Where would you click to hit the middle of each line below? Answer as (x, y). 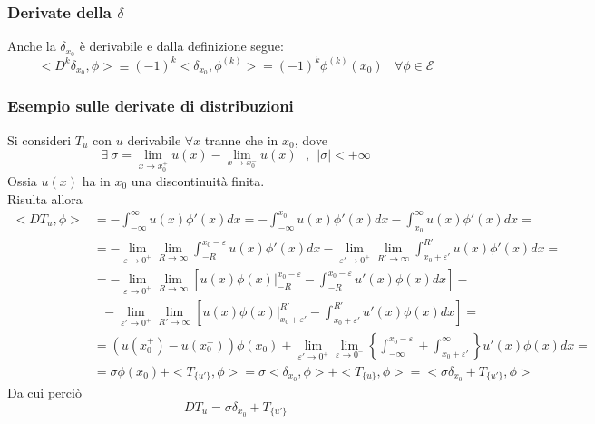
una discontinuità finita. (198, 181)
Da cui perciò (44, 393)
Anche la (32, 46)
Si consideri (39, 139)
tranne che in (241, 139)
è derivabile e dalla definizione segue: (181, 46)
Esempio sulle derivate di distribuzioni (151, 106)
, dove (311, 139)
